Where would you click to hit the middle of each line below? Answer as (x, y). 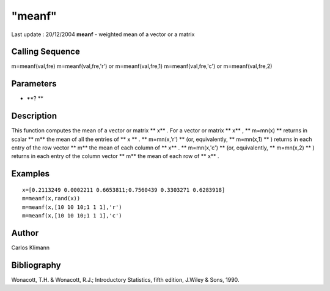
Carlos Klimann (31, 248)
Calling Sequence (46, 52)
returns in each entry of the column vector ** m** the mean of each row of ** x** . (115, 156)
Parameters (34, 84)
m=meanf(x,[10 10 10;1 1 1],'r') (72, 207)
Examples (31, 174)
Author (25, 233)
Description (34, 116)
